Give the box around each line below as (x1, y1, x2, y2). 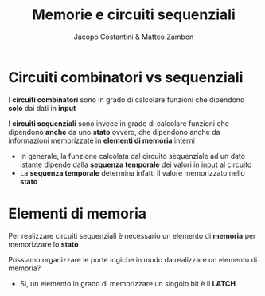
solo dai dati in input (8, 103, 76, 112)
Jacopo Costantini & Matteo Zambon (73, 32, 194, 41)
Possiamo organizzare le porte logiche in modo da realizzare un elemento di (8, 255, 258, 264)
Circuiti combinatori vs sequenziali (8, 68, 244, 86)
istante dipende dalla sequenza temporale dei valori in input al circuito (19, 160, 252, 169)
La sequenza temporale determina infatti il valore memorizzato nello (19, 168, 245, 177)
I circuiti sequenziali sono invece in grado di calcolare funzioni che (8, 118, 229, 128)
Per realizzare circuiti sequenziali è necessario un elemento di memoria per (8, 231, 256, 240)
